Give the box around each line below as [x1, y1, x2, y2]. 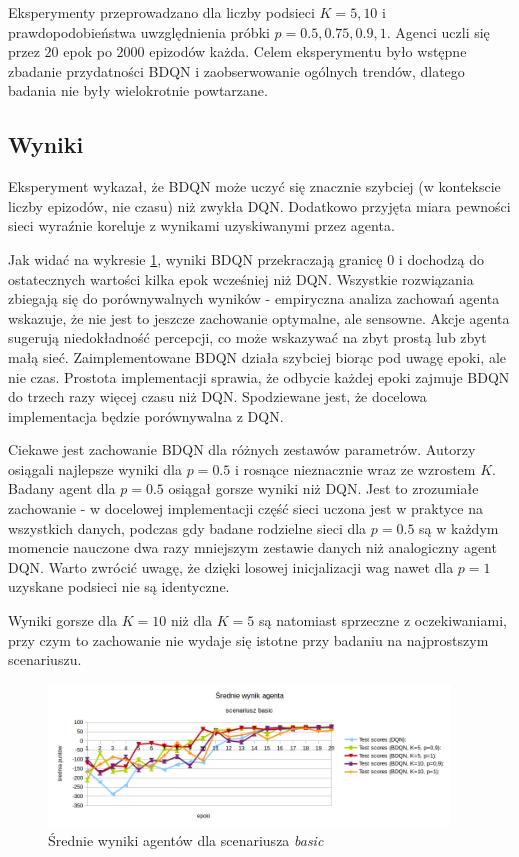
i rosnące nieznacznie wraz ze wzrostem [234, 458, 476, 479]
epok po [63, 41, 112, 62]
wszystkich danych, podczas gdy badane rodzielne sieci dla [8, 517, 367, 538]
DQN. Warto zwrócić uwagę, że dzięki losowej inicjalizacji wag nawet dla [8, 556, 454, 577]
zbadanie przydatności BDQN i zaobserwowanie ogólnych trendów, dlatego [8, 60, 465, 81]
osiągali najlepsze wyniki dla [8, 458, 183, 479]
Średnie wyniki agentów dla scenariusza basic [48, 830, 324, 851]
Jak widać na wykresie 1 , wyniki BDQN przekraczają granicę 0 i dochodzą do [8, 248, 485, 269]
